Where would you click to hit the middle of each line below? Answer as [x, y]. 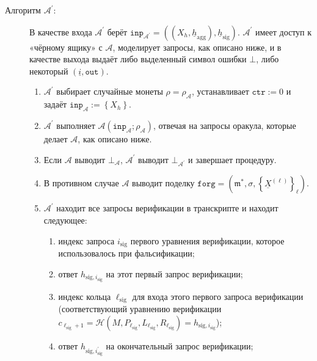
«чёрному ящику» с [66, 47]
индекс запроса [86, 240]
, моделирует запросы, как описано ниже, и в [197, 47]
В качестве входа [61, 31]
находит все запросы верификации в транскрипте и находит [167, 208]
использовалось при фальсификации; [126, 253]
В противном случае [81, 183]
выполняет [76, 125]
